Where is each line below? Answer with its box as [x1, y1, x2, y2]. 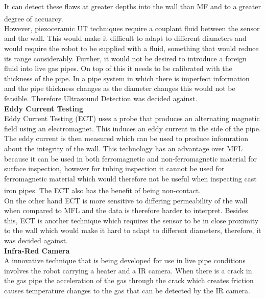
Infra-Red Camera [4, 245, 70, 256]
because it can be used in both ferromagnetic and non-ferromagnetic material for [4, 153, 257, 164]
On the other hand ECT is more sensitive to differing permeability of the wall [4, 195, 248, 205]
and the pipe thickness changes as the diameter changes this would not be [4, 83, 235, 94]
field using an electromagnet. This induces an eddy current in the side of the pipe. [4, 123, 261, 133]
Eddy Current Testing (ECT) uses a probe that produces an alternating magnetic [4, 113, 260, 124]
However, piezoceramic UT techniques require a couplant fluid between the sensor [4, 22, 260, 33]
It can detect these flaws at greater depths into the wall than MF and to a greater [4, 1, 261, 11]
